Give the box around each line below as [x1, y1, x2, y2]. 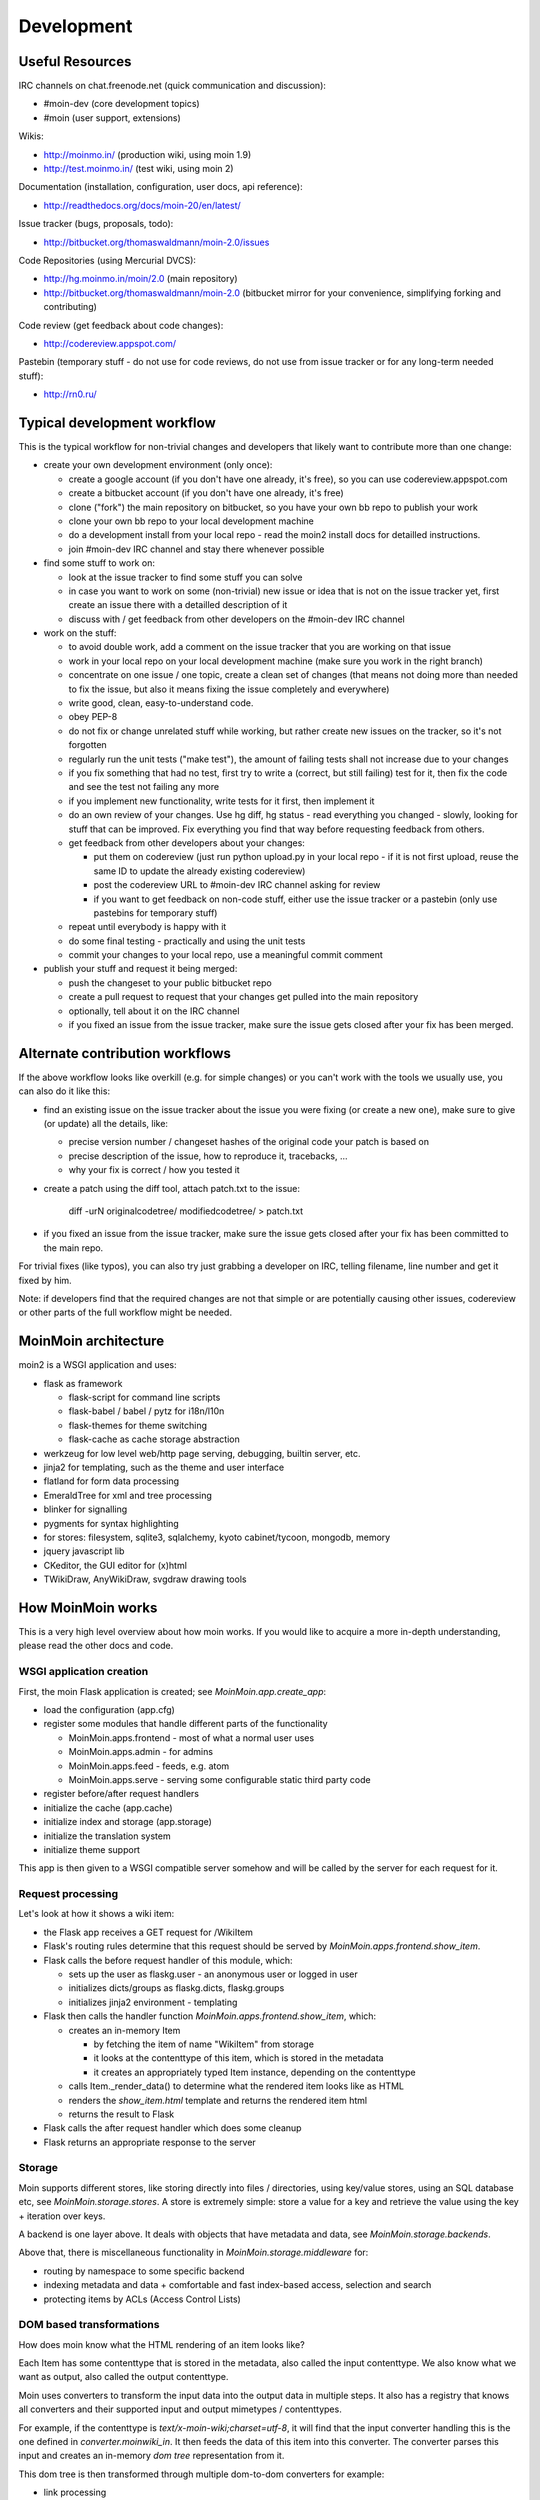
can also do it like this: [18, 1085, 110, 1097]
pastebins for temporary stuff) [93, 906, 218, 919]
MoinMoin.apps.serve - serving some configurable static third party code [68, 1773, 371, 1785]
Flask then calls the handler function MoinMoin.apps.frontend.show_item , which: [43, 2010, 377, 2022]
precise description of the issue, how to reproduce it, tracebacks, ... [68, 1150, 349, 1162]
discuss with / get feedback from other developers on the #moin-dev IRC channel [68, 613, 405, 625]
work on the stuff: [43, 627, 117, 639]
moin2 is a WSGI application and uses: [18, 1359, 177, 1371]
